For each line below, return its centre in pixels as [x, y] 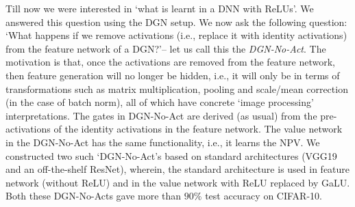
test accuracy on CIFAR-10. [264, 196]
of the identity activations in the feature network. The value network [198, 129]
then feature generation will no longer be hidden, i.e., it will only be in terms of [173, 75]
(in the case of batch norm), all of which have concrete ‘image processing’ [160, 102]
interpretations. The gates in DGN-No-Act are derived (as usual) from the [161, 115]
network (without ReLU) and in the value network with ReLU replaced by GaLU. [178, 182]
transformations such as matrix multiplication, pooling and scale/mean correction [177, 88]
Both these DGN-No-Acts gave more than [94, 196]
